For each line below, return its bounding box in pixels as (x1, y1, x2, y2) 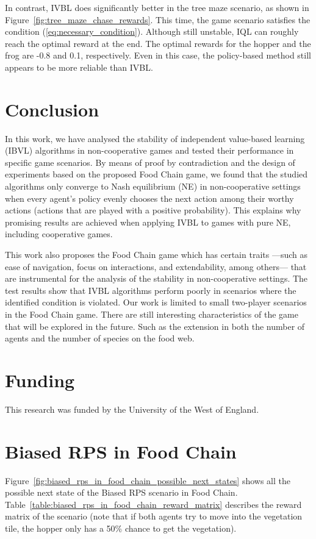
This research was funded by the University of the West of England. (5, 402, 259, 415)
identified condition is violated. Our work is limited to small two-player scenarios (5, 296, 307, 309)
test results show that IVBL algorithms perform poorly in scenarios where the (5, 284, 296, 296)
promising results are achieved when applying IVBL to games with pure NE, (5, 215, 291, 228)
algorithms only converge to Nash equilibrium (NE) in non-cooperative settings (5, 180, 301, 193)
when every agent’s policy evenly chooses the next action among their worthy (5, 191, 294, 204)
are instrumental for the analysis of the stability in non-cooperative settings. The (5, 272, 308, 285)
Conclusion (5, 96, 99, 121)
